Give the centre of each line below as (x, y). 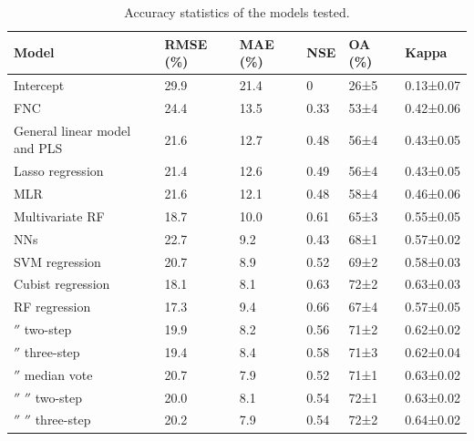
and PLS (38, 148)
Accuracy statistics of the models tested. (237, 12)
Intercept (39, 85)
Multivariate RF (59, 215)
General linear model (72, 130)
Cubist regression (62, 284)
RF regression (52, 307)
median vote (58, 374)
